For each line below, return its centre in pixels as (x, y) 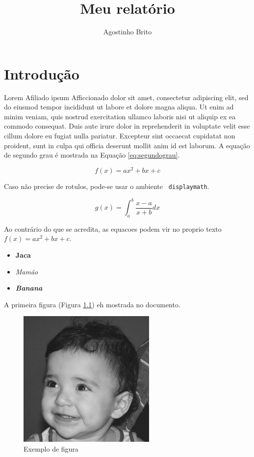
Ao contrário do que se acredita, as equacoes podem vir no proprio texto (113, 228)
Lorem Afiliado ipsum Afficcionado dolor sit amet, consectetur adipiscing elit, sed (126, 97)
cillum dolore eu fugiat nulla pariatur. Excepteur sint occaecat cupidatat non (120, 136)
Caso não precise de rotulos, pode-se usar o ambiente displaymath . (107, 186)
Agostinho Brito (127, 32)
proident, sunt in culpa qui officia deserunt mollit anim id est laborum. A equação (127, 145)
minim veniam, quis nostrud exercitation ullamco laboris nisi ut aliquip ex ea (120, 116)
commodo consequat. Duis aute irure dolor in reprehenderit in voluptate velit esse (127, 126)
